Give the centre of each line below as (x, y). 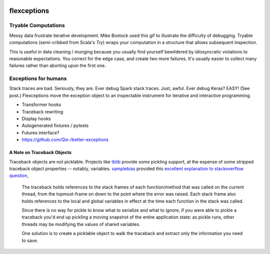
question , (19, 175)
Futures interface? (40, 132)
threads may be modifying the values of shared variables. (81, 224)
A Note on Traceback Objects (40, 152)
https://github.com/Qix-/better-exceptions (65, 139)
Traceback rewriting (42, 111)
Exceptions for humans (38, 78)
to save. (30, 240)
